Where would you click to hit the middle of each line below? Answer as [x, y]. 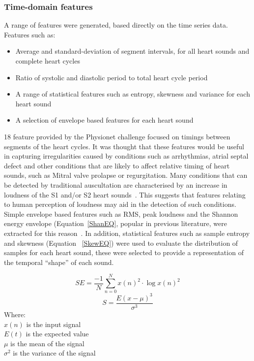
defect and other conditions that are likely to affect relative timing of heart [117, 165]
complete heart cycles [48, 61]
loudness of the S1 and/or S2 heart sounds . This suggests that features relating [125, 194]
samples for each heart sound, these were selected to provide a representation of [124, 252]
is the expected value [57, 334]
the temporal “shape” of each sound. [59, 262]
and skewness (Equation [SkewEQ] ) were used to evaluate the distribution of [121, 243]
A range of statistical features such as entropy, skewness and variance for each [133, 94]
